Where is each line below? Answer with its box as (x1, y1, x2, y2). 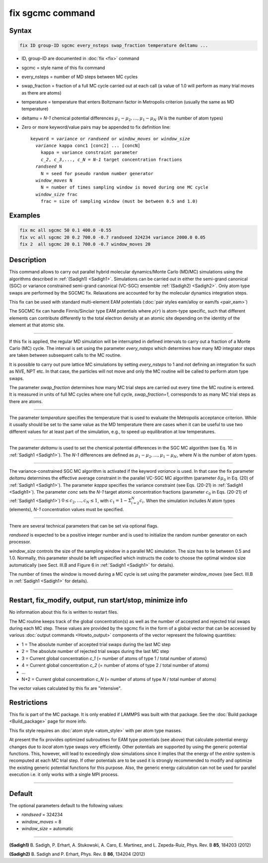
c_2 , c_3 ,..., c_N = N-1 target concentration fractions (40, 157, 182, 162)
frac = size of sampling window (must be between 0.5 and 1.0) (40, 199, 198, 204)
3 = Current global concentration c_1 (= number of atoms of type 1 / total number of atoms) (21, 655, 207, 661)
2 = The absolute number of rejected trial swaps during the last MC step (21, 648, 169, 654)
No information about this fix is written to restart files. (9, 609, 119, 615)
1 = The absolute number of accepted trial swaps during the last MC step (21, 641, 171, 647)
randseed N (35, 164, 62, 169)
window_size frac (35, 192, 78, 197)
